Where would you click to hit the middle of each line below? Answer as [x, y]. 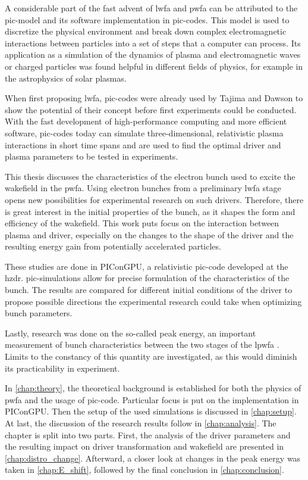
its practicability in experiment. [62, 368]
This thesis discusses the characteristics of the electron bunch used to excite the [150, 176]
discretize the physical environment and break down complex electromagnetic [146, 31]
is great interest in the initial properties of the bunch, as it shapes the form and [150, 211]
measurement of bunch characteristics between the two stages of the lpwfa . [142, 345]
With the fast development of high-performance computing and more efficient [146, 121]
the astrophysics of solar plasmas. [66, 78]
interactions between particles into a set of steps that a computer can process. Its [153, 43]
